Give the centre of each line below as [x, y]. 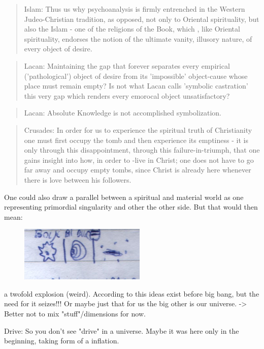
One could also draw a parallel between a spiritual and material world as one [124, 197]
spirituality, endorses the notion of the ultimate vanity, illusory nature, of [138, 38]
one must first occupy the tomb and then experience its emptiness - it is [136, 140]
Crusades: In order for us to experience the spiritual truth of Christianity [138, 129]
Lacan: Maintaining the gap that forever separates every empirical [127, 65]
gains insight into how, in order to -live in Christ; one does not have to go [139, 159]
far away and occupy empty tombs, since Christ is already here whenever [138, 170]
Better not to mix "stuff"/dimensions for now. [75, 313]
